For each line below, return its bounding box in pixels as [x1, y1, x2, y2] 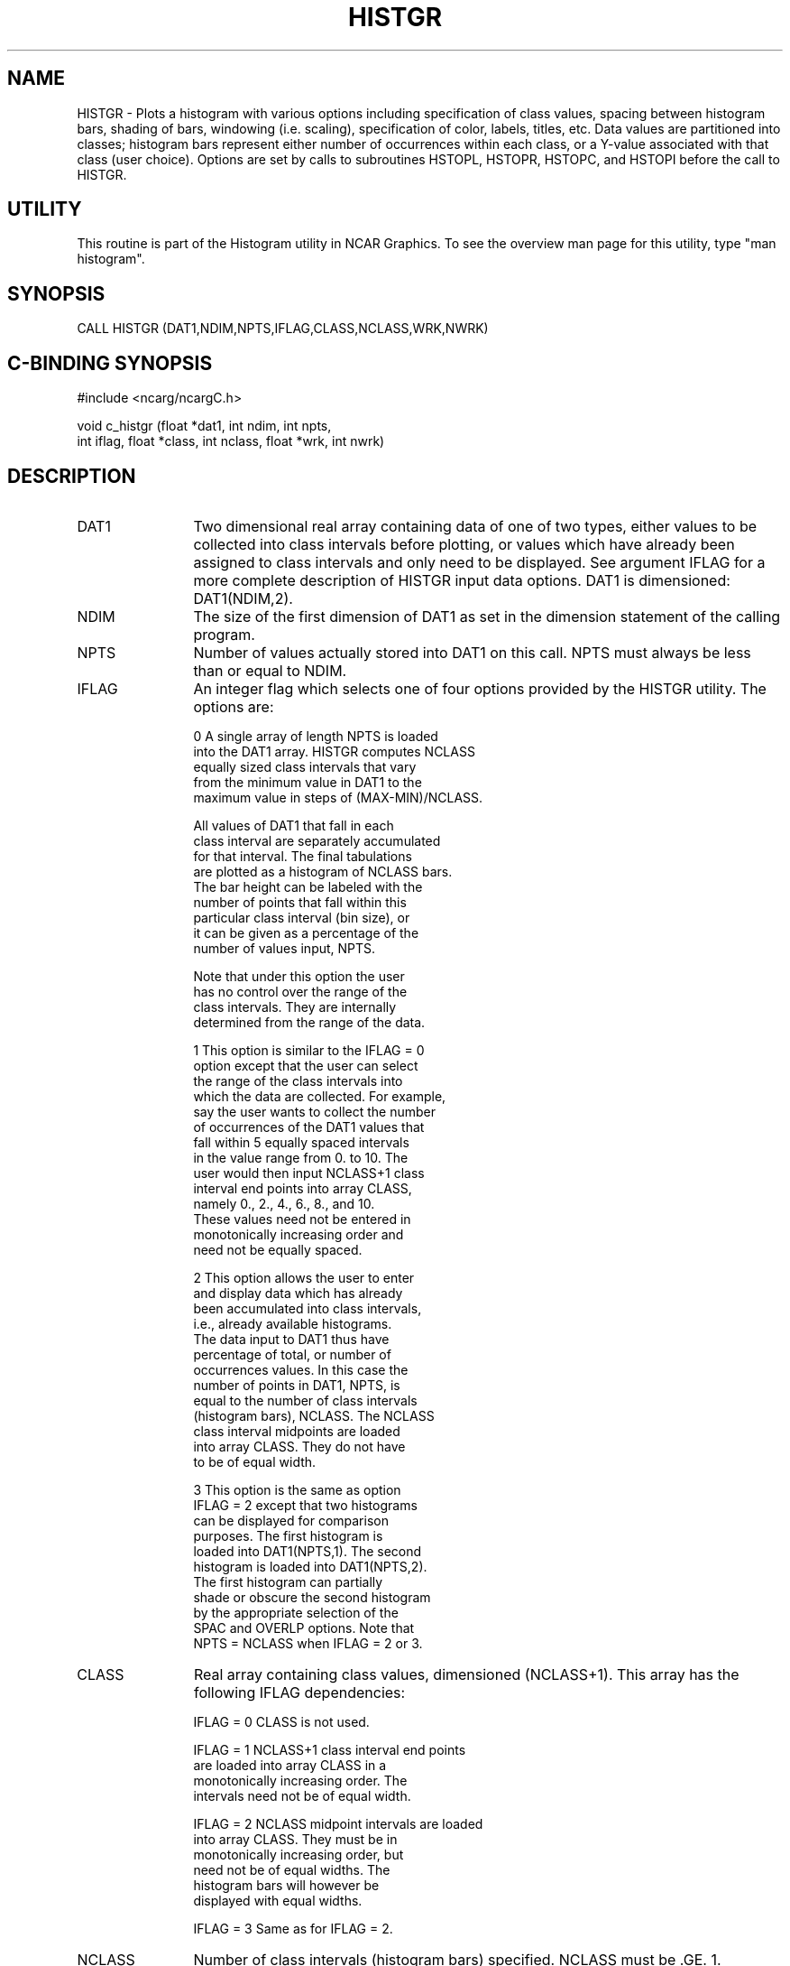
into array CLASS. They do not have [193, 1438, 406, 1454]
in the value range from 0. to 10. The [193, 1149, 409, 1165]
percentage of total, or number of [193, 1346, 391, 1362]
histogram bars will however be [193, 1877, 380, 1893]
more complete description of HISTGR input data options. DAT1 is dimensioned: [193, 570, 730, 589]
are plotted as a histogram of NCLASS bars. [193, 863, 453, 879]
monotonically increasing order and [193, 1226, 404, 1242]
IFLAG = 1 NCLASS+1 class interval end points [193, 1741, 466, 1757]
